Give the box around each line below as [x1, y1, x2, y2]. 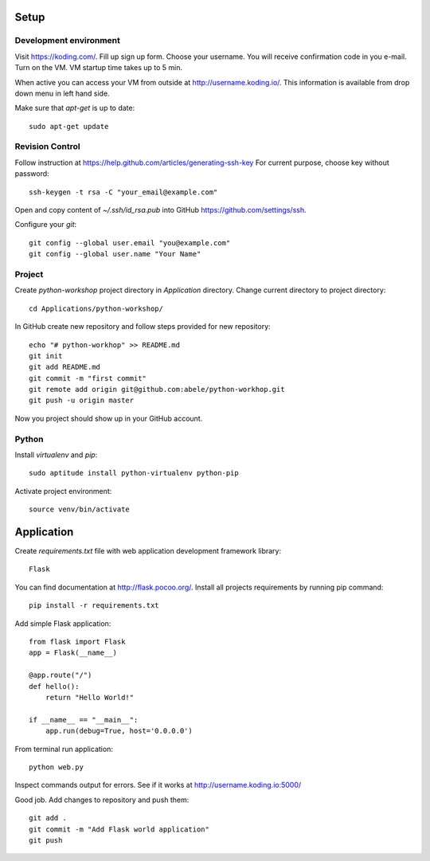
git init [29, 351, 63, 360]
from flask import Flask [29, 637, 126, 647]
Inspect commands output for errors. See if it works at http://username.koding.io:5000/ [14, 781, 302, 790]
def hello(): [29, 682, 80, 691]
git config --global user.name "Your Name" [29, 249, 201, 259]
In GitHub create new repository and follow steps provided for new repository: [14, 322, 271, 331]
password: [14, 169, 49, 178]
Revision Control [14, 141, 80, 152]
